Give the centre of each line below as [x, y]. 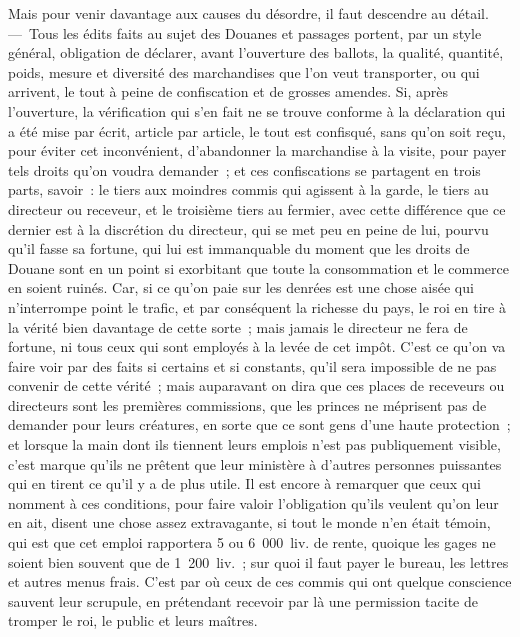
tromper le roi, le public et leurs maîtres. [133, 620]
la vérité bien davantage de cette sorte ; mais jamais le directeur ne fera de [238, 326]
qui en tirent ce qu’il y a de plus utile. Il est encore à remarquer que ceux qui [244, 483]
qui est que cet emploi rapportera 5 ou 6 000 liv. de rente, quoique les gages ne [252, 542]
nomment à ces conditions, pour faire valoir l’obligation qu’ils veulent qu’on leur [253, 502]
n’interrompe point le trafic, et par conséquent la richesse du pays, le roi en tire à [257, 306]
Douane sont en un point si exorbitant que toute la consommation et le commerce [258, 267]
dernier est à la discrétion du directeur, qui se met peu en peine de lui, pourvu [248, 228]
